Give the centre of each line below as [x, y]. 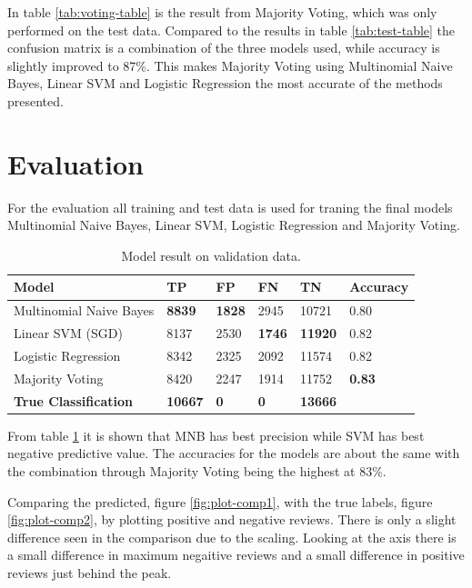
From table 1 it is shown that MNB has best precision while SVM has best [216, 435]
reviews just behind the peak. [90, 572]
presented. [35, 100]
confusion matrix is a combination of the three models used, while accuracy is [224, 48]
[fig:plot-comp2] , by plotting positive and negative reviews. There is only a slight [232, 519]
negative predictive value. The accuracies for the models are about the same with [234, 453]
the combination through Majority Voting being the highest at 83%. [197, 470]
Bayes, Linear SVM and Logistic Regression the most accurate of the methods [225, 83]
